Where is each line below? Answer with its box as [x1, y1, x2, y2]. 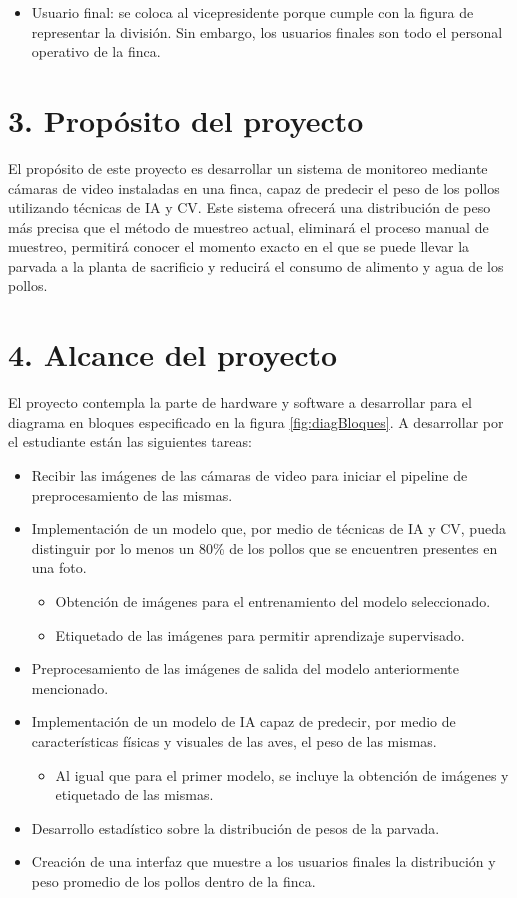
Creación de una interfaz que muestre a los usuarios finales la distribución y [31, 851, 496, 872]
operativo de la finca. [31, 41, 161, 62]
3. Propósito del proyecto [8, 99, 364, 140]
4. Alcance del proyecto [8, 334, 338, 375]
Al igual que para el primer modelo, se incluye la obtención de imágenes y [55, 764, 509, 785]
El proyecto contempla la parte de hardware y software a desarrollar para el [8, 392, 472, 413]
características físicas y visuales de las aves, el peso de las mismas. [31, 730, 437, 751]
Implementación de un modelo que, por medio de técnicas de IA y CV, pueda [31, 518, 506, 539]
